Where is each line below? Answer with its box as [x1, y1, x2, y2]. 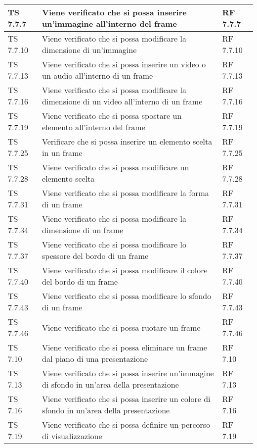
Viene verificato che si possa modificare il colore [42, 264, 208, 276]
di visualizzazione [42, 430, 102, 442]
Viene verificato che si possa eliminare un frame [42, 342, 207, 353]
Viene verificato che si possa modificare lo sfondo [42, 290, 212, 301]
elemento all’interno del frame [42, 121, 145, 133]
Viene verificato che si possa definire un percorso [42, 419, 211, 430]
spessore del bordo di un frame [42, 250, 149, 261]
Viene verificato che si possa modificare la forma [42, 187, 209, 199]
